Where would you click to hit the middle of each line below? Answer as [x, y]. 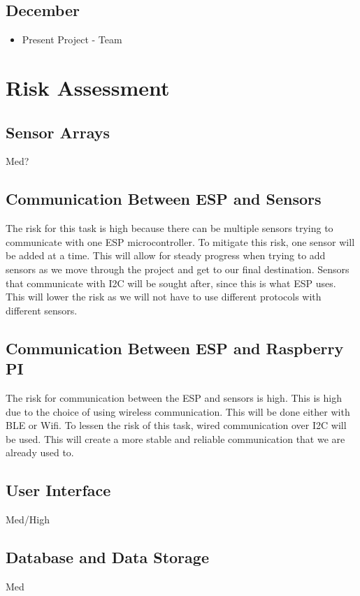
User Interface [58, 490]
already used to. [40, 452]
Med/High [28, 519]
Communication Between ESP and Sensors [164, 199]
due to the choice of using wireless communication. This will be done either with [178, 411]
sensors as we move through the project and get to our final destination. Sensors [178, 269]
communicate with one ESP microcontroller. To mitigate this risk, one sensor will [180, 241]
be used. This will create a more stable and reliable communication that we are [175, 438]
